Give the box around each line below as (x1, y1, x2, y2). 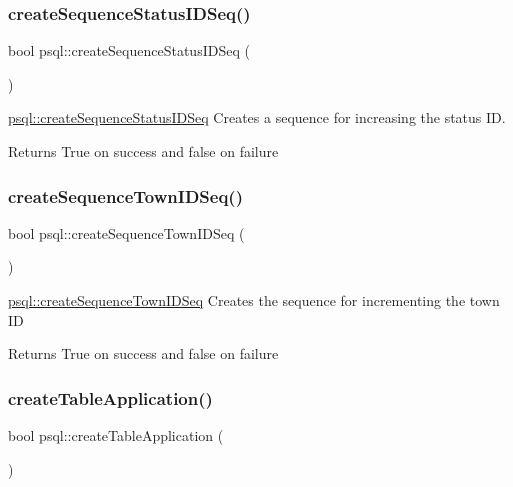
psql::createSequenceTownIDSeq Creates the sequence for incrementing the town (8, 290, 500, 310)
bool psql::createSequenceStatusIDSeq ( (8, 40, 250, 61)
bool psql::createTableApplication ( (8, 425, 224, 445)
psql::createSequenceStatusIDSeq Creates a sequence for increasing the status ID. (8, 107, 506, 128)
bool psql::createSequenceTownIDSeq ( (8, 222, 245, 243)
